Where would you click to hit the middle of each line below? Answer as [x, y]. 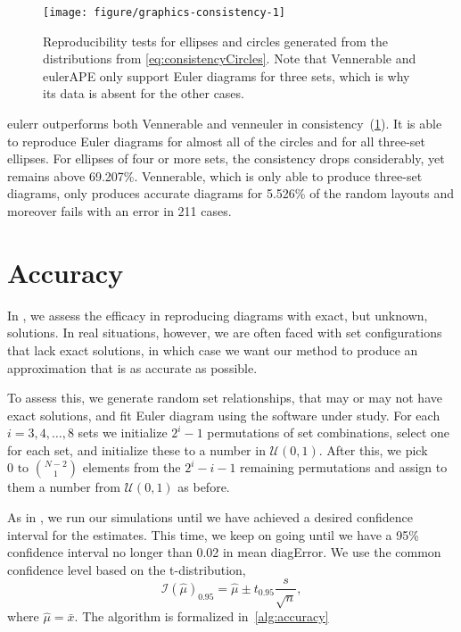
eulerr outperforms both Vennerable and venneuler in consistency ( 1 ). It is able [225, 124]
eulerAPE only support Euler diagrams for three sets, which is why [226, 75]
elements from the [132, 467]
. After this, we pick [373, 449]
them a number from [64, 487]
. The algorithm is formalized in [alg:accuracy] [202, 616]
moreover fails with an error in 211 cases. [119, 211]
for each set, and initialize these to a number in [136, 449]
